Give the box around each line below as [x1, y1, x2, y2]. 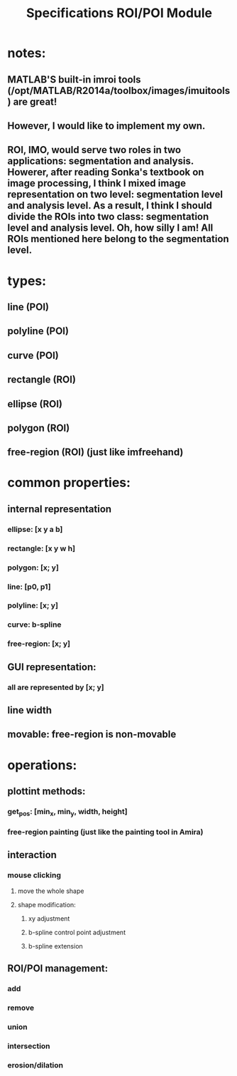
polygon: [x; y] [7, 563, 59, 573]
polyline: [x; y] [7, 600, 59, 610]
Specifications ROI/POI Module [26, 5, 213, 21]
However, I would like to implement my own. [7, 120, 206, 132]
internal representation [7, 503, 112, 515]
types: [7, 273, 47, 289]
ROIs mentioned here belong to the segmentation [7, 233, 229, 245]
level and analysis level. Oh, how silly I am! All [7, 222, 214, 234]
